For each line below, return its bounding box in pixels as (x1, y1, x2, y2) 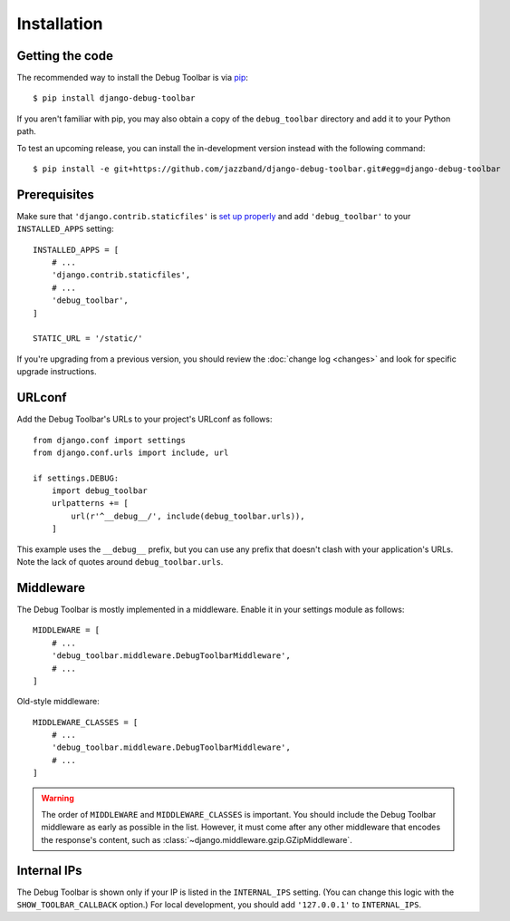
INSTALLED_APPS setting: (16, 223, 114, 235)
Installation (16, 14, 103, 34)
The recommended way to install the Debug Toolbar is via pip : (16, 73, 249, 83)
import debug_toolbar (51, 486, 149, 496)
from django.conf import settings (33, 435, 186, 445)
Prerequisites (16, 187, 94, 202)
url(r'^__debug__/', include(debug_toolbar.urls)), (71, 510, 305, 521)
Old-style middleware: (16, 696, 100, 707)
